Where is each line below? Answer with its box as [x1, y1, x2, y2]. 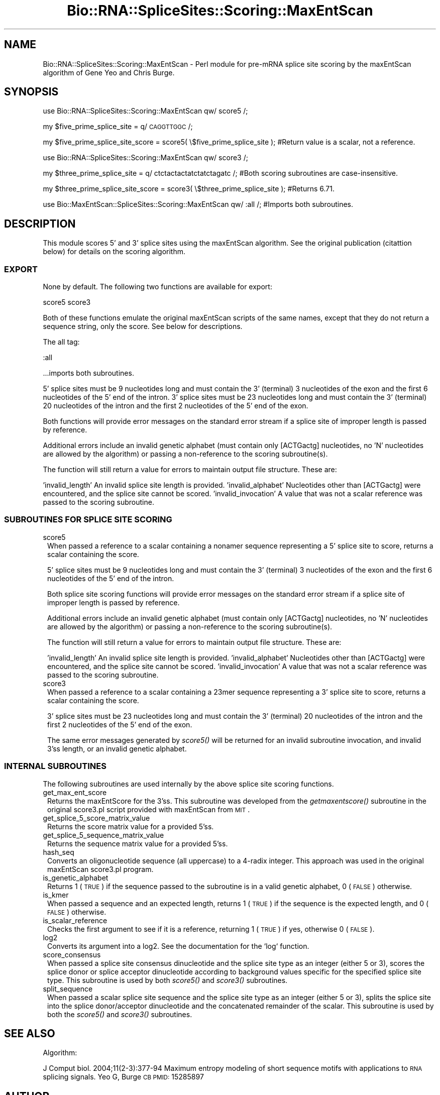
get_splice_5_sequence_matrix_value [43, 830, 164, 839]
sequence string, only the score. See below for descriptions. [43, 322, 243, 331]
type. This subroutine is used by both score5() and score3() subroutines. [47, 975, 288, 984]
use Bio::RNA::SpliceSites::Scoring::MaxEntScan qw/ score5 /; [43, 106, 248, 116]
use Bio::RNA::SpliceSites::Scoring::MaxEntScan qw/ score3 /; [43, 153, 248, 162]
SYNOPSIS [4, 85, 59, 98]
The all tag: [43, 338, 80, 347]
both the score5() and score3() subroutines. [47, 1010, 192, 1019]
